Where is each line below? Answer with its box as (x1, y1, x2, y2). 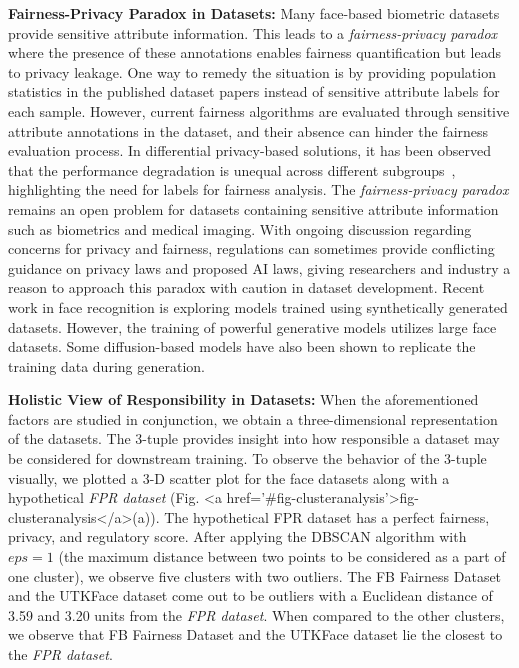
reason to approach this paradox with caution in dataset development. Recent (8, 277, 485, 298)
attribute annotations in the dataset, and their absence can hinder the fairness (8, 120, 489, 141)
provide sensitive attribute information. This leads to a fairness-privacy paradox (8, 22, 498, 43)
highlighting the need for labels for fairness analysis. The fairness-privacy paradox (8, 179, 509, 200)
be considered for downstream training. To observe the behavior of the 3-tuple (8, 448, 487, 469)
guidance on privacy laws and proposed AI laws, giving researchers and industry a (8, 257, 511, 278)
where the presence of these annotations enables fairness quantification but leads (8, 42, 501, 63)
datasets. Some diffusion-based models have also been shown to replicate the (8, 336, 476, 357)
